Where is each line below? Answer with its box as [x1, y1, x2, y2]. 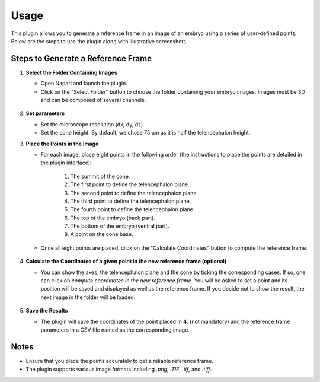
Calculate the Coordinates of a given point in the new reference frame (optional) [25, 258, 227, 265]
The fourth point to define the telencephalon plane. [70, 206, 195, 213]
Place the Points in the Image [25, 140, 99, 147]
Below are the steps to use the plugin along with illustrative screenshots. [11, 37, 188, 44]
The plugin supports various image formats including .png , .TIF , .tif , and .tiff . [25, 365, 212, 373]
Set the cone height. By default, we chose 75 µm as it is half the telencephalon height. [40, 129, 251, 136]
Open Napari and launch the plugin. [40, 80, 127, 87]
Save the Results [25, 307, 68, 314]
